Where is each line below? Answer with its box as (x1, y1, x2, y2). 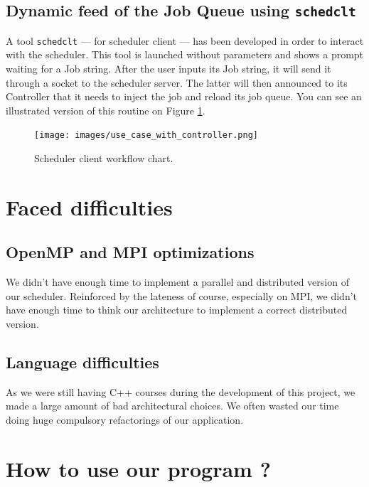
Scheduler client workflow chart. (34, 151, 173, 166)
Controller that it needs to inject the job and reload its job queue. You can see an (6, 89, 362, 104)
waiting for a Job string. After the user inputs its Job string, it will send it (6, 61, 331, 76)
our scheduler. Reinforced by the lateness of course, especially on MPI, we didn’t (6, 288, 358, 303)
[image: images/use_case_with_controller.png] (34, 130, 258, 141)
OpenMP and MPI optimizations (6, 241, 255, 263)
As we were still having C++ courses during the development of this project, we (6, 384, 355, 399)
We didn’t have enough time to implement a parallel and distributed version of (6, 274, 349, 289)
